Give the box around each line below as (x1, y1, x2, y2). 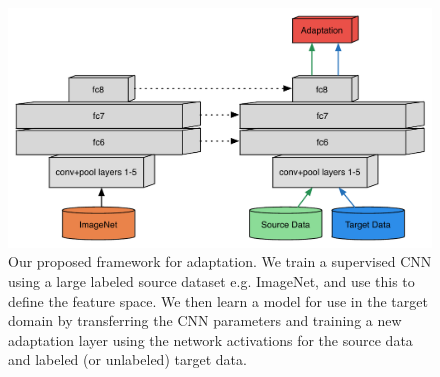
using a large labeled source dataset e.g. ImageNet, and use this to (8, 270, 415, 291)
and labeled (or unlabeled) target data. (8, 349, 247, 370)
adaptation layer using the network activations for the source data (8, 329, 413, 350)
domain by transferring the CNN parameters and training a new (8, 310, 402, 331)
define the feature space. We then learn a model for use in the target (8, 290, 428, 311)
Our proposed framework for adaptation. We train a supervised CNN (8, 251, 432, 272)
